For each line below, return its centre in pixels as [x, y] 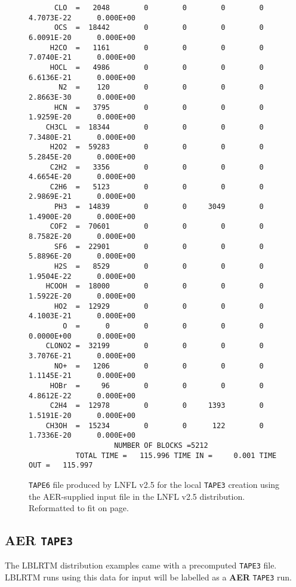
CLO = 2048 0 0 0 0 [159, 8]
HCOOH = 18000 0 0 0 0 [155, 286]
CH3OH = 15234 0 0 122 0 [155, 425]
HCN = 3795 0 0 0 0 [159, 107]
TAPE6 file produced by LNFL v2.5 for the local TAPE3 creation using [154, 484]
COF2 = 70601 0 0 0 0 [157, 227]
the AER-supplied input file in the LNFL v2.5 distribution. [137, 496]
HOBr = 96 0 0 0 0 [157, 385]
